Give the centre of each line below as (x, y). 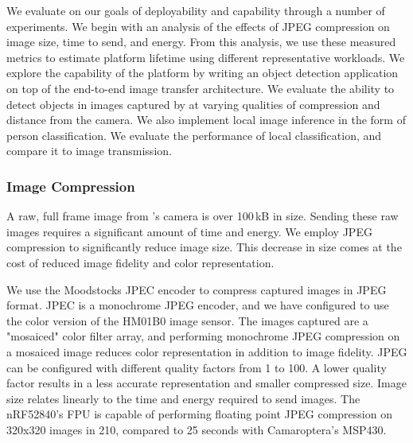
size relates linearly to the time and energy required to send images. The (183, 398)
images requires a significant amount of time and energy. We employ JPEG (189, 231)
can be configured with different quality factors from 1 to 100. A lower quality (197, 367)
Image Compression (71, 186)
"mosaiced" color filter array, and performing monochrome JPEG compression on (203, 336)
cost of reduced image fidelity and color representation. (140, 262)
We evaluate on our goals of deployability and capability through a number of (196, 10)
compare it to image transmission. (89, 151)
